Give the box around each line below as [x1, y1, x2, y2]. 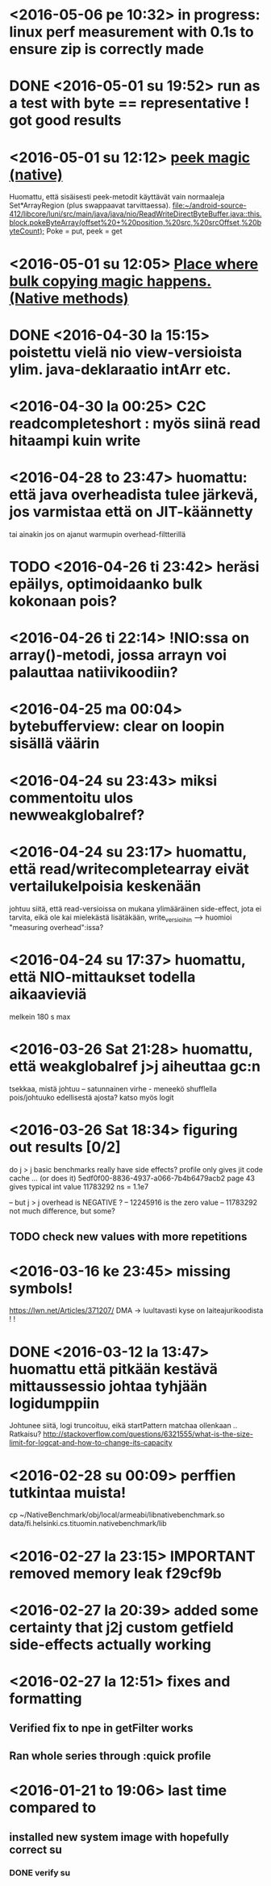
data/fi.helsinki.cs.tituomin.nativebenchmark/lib [9, 1519, 168, 1528]
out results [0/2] [9, 1138, 121, 1156]
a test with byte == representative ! [9, 94, 250, 112]
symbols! [9, 1279, 73, 1297]
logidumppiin [9, 1394, 100, 1412]
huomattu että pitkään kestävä [9, 1360, 219, 1378]
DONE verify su [9, 1867, 71, 1879]
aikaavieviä [9, 985, 87, 1004]
